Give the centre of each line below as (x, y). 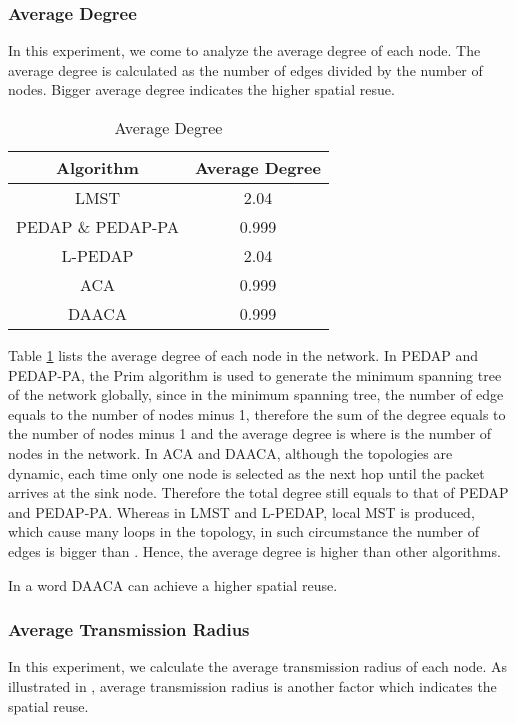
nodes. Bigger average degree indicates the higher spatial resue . (201, 89)
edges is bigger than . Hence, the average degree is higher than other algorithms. (254, 550)
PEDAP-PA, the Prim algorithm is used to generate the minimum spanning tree (255, 374)
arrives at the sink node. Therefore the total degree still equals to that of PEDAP (258, 492)
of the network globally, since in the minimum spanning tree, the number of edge (256, 394)
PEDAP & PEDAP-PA (97, 226)
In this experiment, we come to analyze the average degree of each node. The (244, 50)
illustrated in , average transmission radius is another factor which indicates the (252, 685)
